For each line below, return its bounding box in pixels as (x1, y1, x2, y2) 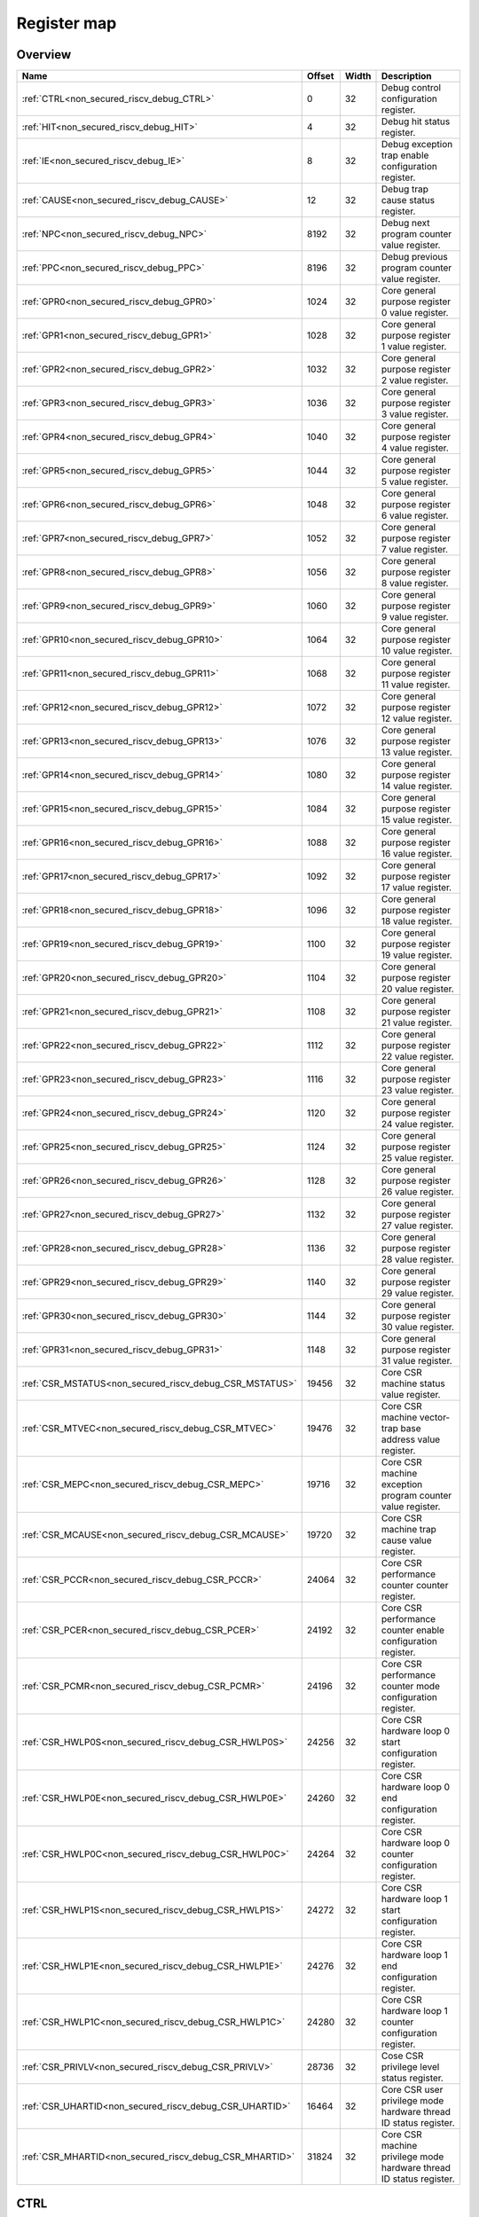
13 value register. (381, 746, 452, 758)
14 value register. (381, 780, 452, 793)
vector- (419, 1411, 451, 1423)
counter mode (381, 1680, 441, 1693)
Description (381, 70, 432, 82)
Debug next (381, 217, 430, 230)
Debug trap (381, 183, 429, 195)
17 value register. (381, 881, 452, 894)
